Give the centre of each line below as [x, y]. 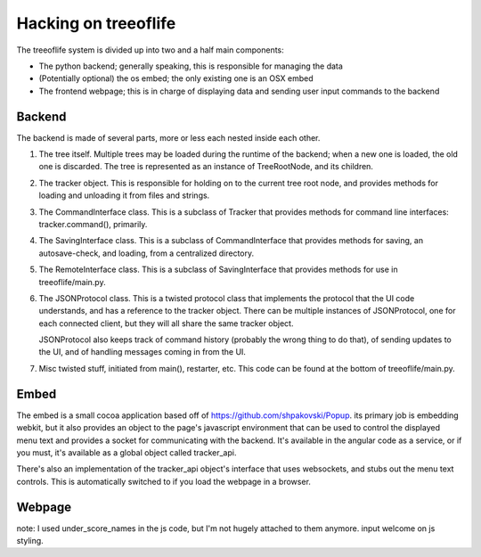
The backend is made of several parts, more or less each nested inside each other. [168, 137]
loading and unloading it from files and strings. [124, 195]
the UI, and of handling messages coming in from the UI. [143, 352]
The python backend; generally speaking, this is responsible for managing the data [191, 66]
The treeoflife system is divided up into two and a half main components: [150, 50]
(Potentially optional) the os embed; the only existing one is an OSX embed [176, 78]
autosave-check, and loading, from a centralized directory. [147, 253]
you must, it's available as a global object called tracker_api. [126, 452]
